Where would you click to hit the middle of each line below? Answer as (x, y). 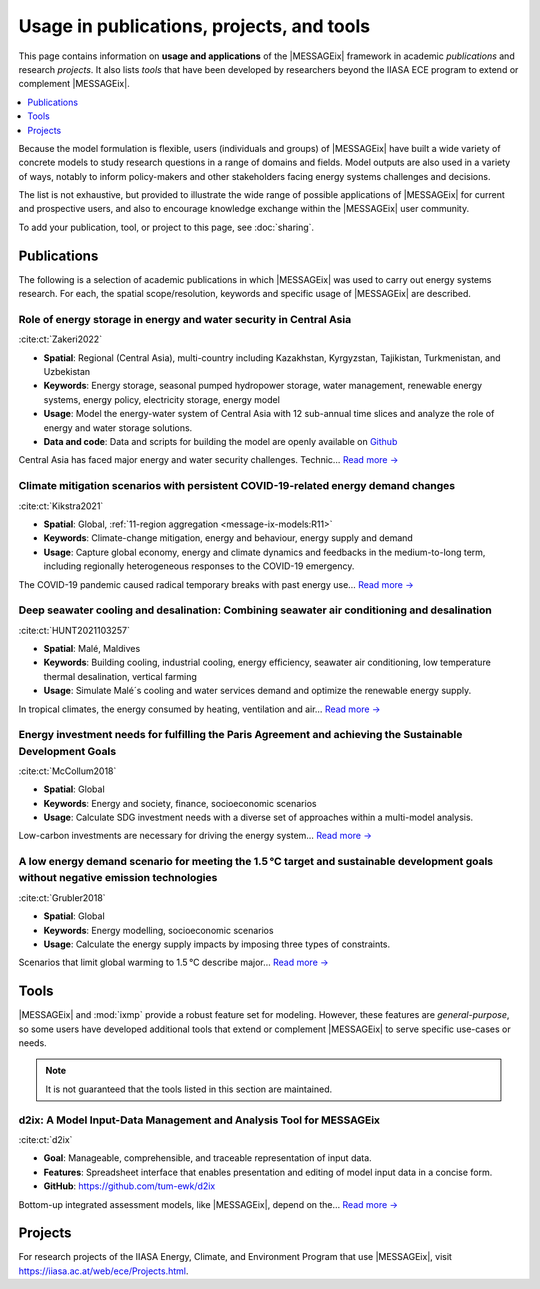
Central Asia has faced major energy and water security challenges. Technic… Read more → (208, 460)
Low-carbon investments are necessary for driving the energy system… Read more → (195, 836)
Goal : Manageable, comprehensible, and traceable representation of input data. (207, 1158)
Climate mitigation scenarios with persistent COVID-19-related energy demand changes (236, 486)
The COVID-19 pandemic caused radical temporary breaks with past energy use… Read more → (216, 584)
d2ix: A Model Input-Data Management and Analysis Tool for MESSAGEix (199, 1120)
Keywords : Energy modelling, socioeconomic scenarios (158, 930)
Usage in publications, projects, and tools (194, 26)
